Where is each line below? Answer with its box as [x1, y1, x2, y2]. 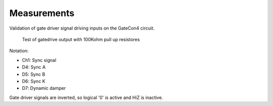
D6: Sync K [22, 78, 45, 84]
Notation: [9, 48, 29, 54]
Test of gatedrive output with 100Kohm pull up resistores [22, 36, 140, 42]
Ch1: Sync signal [22, 57, 57, 63]
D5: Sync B [22, 71, 45, 77]
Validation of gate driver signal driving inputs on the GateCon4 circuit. [9, 25, 155, 31]
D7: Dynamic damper [22, 85, 66, 91]
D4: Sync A [22, 64, 45, 70]
